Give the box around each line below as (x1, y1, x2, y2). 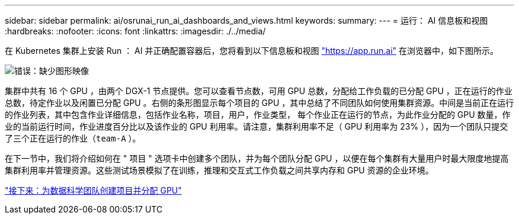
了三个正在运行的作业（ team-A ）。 (5, 133, 141, 143)
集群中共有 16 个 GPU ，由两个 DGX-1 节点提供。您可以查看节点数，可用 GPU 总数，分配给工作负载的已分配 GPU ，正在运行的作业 (5, 86, 512, 96)
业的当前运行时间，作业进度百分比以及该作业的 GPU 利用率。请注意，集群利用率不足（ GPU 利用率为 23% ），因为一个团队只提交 (5, 121, 508, 131)
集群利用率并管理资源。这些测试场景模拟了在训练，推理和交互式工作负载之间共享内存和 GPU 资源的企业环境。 (5, 165, 434, 175)
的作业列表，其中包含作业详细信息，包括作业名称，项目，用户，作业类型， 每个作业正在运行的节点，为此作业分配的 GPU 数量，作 (5, 109, 511, 120)
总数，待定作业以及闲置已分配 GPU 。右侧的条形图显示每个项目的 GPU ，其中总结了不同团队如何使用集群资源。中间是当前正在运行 (5, 98, 514, 108)
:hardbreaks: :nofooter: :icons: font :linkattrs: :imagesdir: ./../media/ (5, 26, 266, 36)
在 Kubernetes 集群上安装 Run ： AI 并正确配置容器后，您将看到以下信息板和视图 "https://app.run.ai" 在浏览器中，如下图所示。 (5, 46, 499, 56)
